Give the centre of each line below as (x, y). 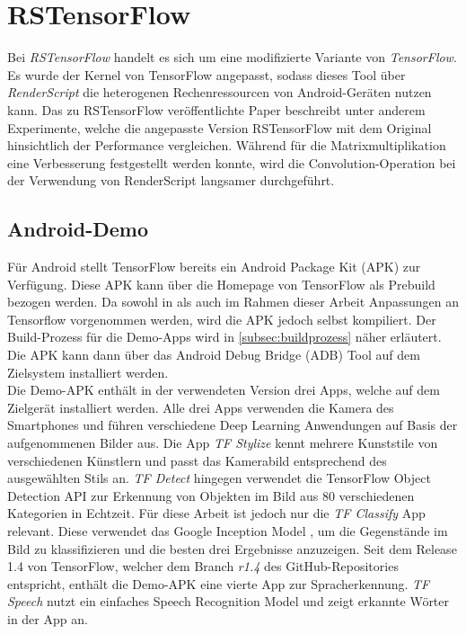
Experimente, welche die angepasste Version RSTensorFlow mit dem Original (220, 127)
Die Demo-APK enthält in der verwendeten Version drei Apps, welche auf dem (224, 390)
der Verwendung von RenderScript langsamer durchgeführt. (171, 180)
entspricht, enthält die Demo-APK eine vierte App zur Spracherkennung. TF (219, 583)
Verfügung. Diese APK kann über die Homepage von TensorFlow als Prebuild (221, 284)
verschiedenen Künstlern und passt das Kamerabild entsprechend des (197, 460)
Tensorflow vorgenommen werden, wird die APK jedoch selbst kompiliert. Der (222, 319)
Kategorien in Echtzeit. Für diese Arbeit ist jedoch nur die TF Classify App (216, 513)
